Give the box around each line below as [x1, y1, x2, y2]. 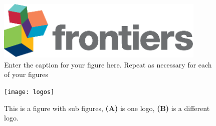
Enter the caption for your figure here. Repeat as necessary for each [4, 59, 212, 69]
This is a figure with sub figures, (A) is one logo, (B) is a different [4, 102, 210, 113]
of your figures [4, 69, 48, 79]
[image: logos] [4, 88, 55, 95]
